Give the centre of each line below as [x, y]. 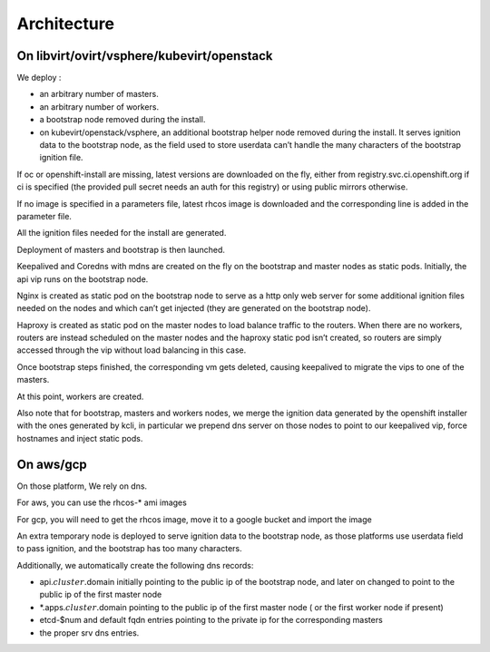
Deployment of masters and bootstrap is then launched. [121, 249]
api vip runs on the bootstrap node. [83, 279]
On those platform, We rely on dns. [82, 486]
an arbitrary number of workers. [99, 107]
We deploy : [39, 78]
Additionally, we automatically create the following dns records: [135, 565]
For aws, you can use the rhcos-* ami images [102, 502]
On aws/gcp [52, 464]
